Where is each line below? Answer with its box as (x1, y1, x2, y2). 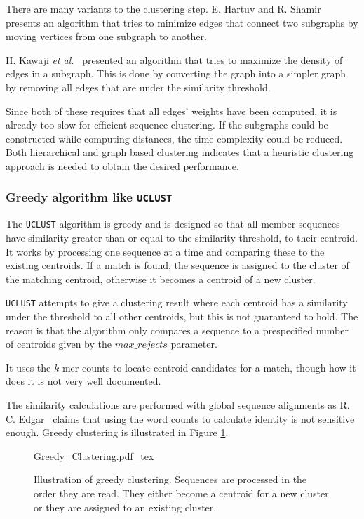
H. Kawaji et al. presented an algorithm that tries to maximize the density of (6, 52, 343, 67)
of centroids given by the (6, 336, 112, 351)
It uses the (6, 360, 51, 374)
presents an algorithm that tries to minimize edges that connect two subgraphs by (6, 15, 358, 29)
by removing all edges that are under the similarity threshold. (6, 79, 271, 94)
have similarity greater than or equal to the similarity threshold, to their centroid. (6, 230, 358, 244)
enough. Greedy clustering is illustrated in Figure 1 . (6, 425, 229, 440)
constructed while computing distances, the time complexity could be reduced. (6, 131, 343, 145)
